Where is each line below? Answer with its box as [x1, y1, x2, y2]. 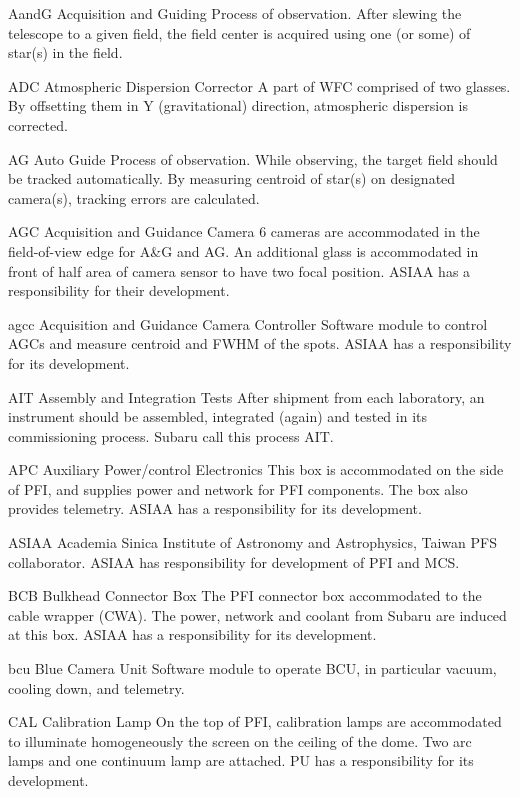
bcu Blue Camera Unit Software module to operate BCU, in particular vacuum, [8, 658, 497, 679]
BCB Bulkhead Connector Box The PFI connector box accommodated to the [8, 585, 482, 606]
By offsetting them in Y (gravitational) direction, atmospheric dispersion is [8, 95, 469, 116]
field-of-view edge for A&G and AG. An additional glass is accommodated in [8, 240, 479, 261]
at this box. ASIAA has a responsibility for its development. [8, 624, 377, 645]
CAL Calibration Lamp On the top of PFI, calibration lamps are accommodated [8, 711, 502, 732]
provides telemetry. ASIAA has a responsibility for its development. [8, 498, 422, 519]
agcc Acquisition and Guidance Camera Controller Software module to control [8, 313, 488, 334]
